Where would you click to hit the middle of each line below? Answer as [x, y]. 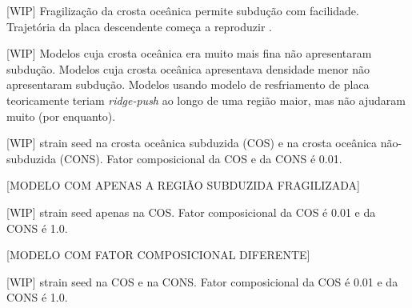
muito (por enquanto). [61, 116]
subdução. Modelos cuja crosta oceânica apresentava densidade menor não [188, 68]
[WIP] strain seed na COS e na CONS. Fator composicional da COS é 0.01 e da [202, 281]
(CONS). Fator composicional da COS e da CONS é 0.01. [201, 158]
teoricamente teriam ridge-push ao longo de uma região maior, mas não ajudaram [206, 100]
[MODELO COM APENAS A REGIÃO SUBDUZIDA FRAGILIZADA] [183, 185]
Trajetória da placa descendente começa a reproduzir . [139, 26]
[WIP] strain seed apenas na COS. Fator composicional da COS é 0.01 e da [191, 212]
